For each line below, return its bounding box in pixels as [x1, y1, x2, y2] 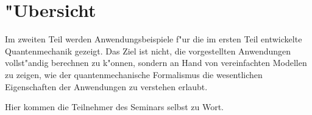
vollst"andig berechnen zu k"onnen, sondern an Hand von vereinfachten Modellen [5, 56, 307, 69]
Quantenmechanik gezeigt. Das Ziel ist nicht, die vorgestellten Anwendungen [5, 44, 291, 57]
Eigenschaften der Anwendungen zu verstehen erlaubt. [5, 80, 208, 93]
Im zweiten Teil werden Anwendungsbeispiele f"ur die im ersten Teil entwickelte [5, 33, 302, 45]
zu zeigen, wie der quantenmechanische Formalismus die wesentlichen [5, 68, 263, 80]
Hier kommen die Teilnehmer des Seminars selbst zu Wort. [5, 100, 224, 113]
